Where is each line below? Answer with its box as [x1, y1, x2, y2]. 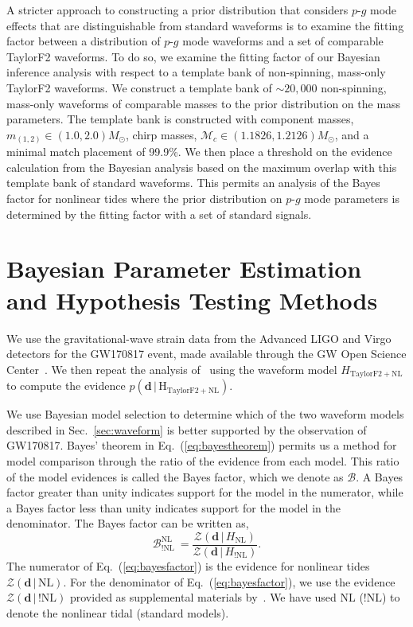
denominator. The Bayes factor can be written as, [6, 515, 249, 532]
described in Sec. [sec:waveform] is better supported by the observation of [6, 421, 367, 438]
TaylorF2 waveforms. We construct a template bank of [6, 79, 272, 95]
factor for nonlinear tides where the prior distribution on [6, 190, 282, 207]
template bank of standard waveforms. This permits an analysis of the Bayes [6, 174, 380, 191]
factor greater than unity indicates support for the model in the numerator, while [6, 484, 403, 500]
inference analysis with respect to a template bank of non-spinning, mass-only [6, 64, 386, 80]
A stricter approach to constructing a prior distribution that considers [6, 2, 349, 18]
